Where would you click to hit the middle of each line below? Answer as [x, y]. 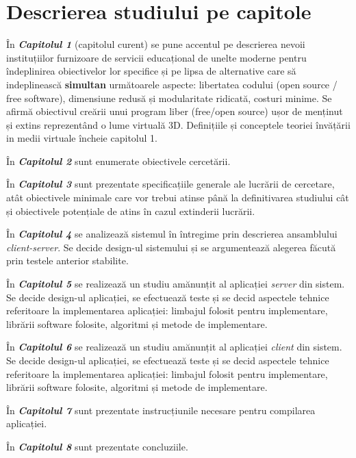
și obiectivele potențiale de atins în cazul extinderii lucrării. [131, 211]
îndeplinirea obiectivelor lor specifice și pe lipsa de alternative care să [151, 71]
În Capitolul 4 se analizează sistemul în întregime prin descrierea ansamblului [172, 234]
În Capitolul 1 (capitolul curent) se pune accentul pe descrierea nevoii [156, 44]
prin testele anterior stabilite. [67, 260]
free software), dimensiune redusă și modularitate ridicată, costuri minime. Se [169, 98]
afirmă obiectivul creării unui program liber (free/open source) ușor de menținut [175, 111]
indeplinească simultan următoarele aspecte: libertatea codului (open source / [172, 84]
